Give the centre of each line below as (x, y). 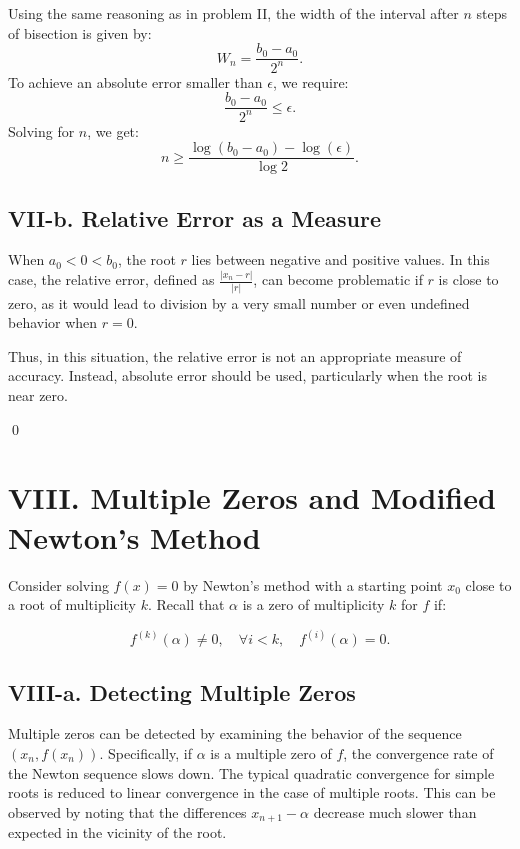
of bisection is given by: (80, 32)
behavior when (53, 322)
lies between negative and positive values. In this (340, 259)
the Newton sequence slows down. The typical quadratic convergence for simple (251, 772)
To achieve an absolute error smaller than (135, 81)
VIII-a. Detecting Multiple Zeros (182, 691)
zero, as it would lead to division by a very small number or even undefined (239, 302)
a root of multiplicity (72, 604)
